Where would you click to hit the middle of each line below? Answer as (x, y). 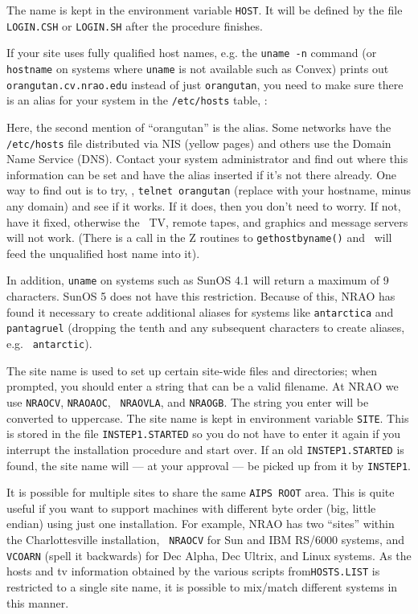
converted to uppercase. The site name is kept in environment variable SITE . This (208, 418)
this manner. (38, 602)
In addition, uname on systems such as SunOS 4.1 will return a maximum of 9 (198, 280)
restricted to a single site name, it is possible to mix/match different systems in (202, 586)
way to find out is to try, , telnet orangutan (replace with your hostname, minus (209, 190)
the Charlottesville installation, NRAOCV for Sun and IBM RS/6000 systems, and (206, 539)
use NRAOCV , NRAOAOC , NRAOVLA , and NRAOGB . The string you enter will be (188, 401)
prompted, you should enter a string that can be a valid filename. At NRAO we (203, 386)
